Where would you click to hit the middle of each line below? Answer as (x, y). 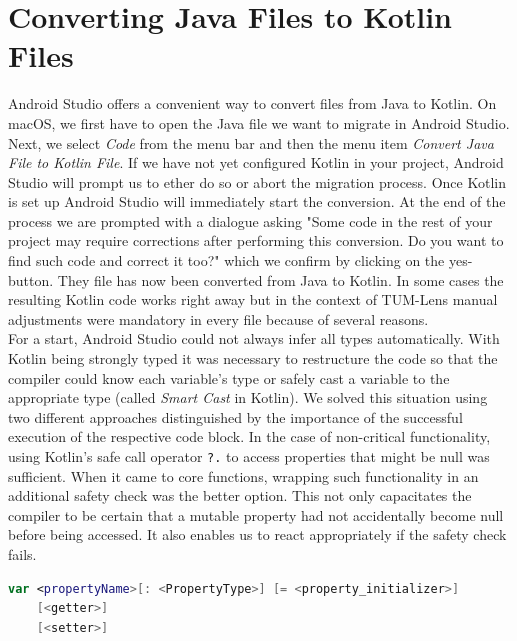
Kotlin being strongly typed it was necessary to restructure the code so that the (253, 358)
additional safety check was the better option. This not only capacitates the (240, 495)
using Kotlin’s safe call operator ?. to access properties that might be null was (249, 456)
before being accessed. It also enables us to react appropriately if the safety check (257, 534)
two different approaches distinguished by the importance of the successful (235, 416)
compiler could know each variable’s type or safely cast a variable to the (229, 377)
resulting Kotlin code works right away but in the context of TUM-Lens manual (253, 299)
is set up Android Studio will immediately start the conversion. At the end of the (257, 201)
